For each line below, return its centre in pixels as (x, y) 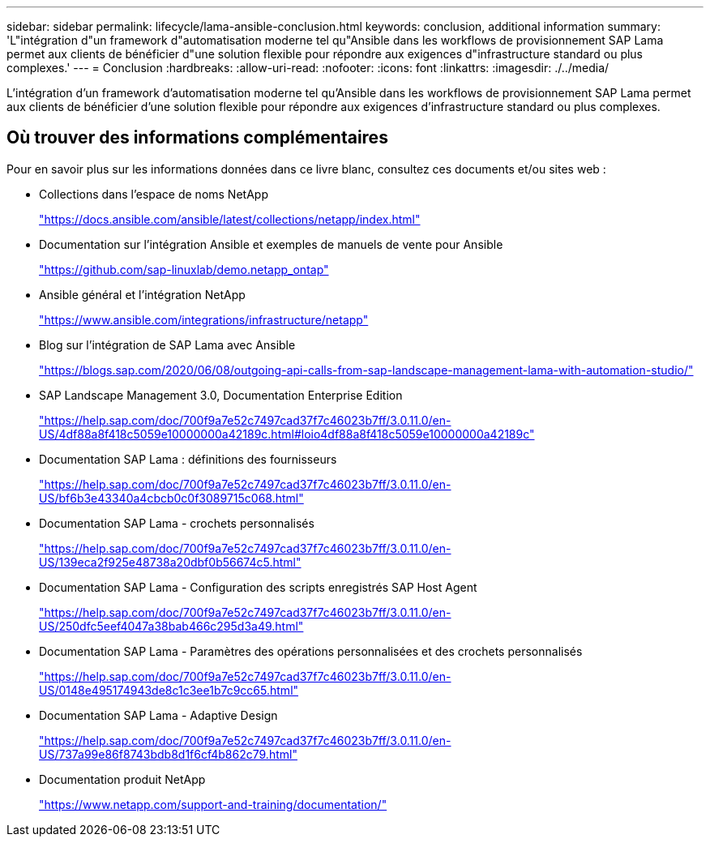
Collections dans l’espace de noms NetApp (154, 194)
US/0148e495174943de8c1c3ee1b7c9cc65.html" (169, 690)
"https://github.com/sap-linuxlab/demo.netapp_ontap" (184, 269)
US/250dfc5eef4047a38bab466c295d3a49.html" (171, 626)
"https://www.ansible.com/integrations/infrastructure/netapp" (204, 319)
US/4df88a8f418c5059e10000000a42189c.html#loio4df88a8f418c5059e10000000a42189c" (287, 434)
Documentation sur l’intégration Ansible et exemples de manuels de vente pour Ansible (271, 244)
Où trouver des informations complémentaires (197, 138)
